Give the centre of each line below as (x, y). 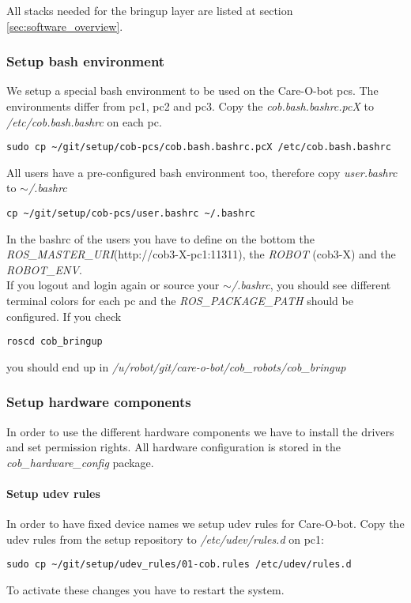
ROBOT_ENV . (44, 269)
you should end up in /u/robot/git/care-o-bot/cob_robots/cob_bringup (176, 366)
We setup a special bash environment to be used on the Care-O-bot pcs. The (192, 90)
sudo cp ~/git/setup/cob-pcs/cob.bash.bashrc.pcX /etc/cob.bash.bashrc (199, 147)
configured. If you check (64, 316)
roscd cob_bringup (55, 342)
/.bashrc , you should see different (311, 285)
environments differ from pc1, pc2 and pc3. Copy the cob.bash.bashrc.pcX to (190, 106)
